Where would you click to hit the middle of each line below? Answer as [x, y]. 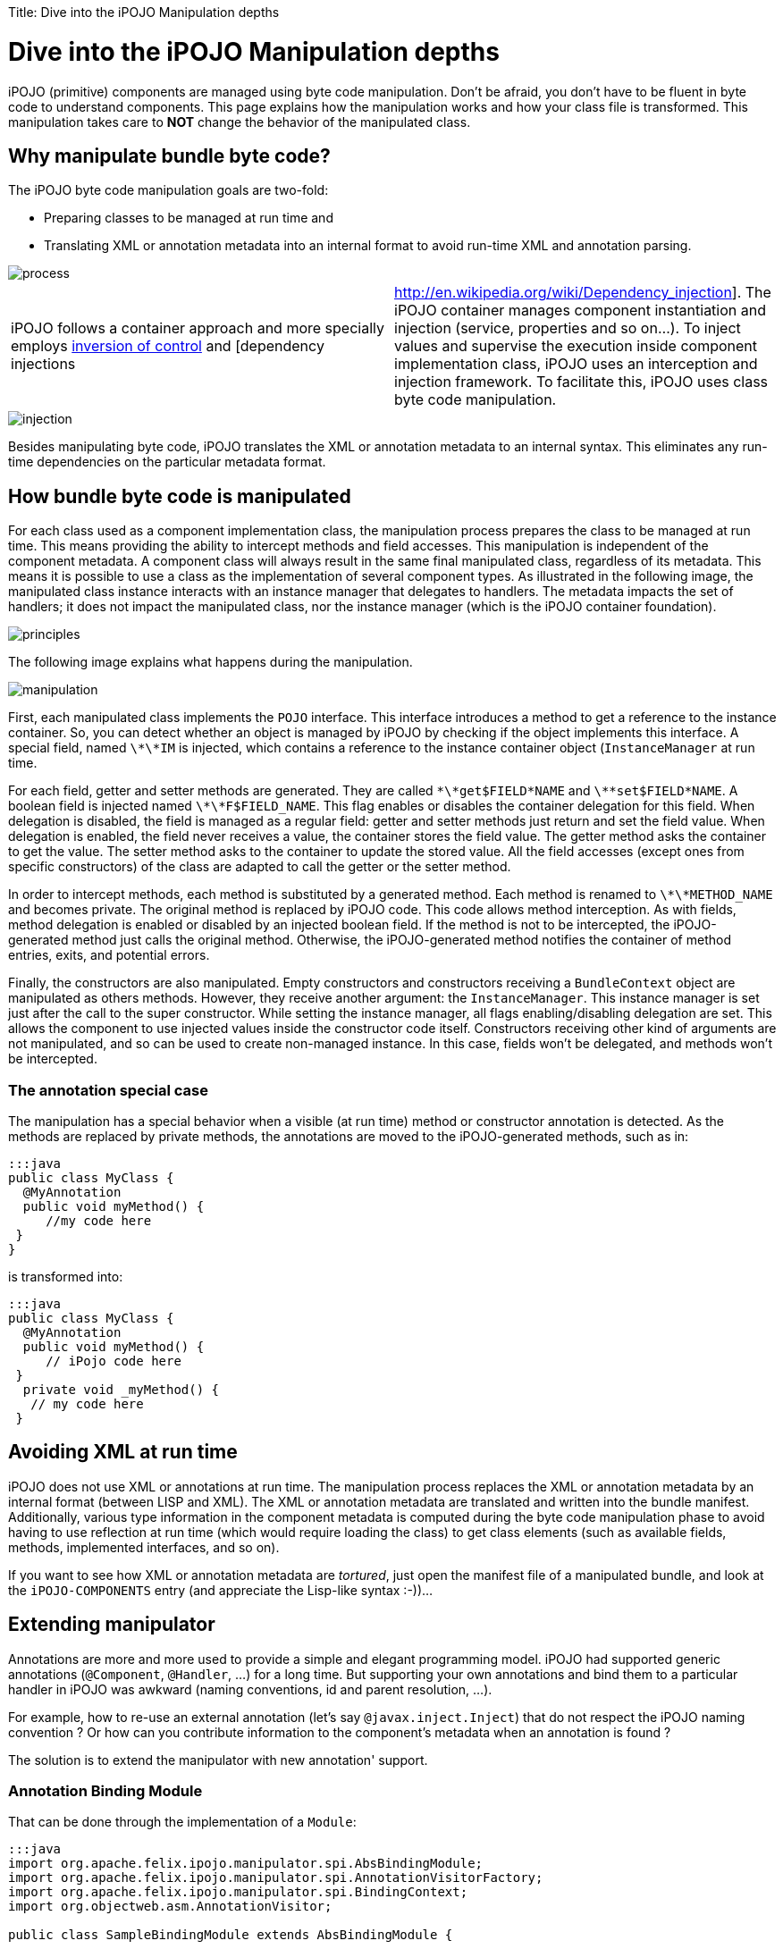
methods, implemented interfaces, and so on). [144, 1547]
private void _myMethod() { [121, 1389]
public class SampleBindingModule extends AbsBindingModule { [231, 1935]
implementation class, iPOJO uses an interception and [576, 364]
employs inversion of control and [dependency [168, 346]
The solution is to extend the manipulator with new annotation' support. [218, 1760]
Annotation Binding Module [105, 1791]
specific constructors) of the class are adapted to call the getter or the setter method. [260, 867]
